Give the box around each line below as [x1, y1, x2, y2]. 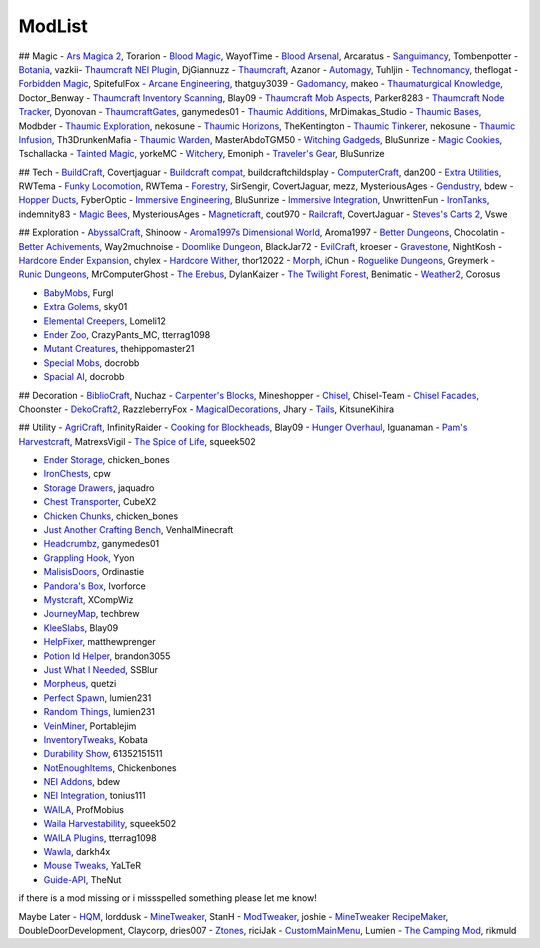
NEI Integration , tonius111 [43, 790, 146, 802]
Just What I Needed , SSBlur [43, 663, 159, 675]
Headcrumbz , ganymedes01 [43, 538, 160, 550]
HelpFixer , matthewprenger [43, 636, 157, 648]
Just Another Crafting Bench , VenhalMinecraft [43, 524, 234, 536]
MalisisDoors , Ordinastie [43, 566, 145, 578]
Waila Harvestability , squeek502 [43, 818, 177, 830]
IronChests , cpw [43, 468, 112, 480]
